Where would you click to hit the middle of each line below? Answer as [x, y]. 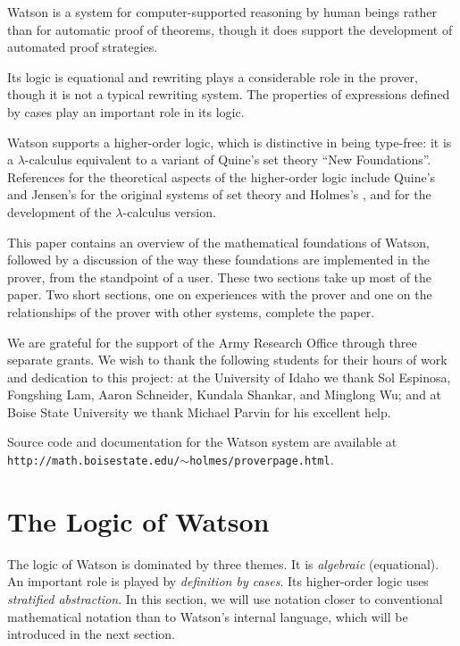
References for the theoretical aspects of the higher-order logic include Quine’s [222, 176]
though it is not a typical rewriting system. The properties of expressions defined [229, 94]
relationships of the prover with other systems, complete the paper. [191, 311]
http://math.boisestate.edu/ [94, 461]
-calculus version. [169, 211]
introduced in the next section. [91, 634]
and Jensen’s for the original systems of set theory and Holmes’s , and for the [219, 194]
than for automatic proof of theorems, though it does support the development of [230, 29]
